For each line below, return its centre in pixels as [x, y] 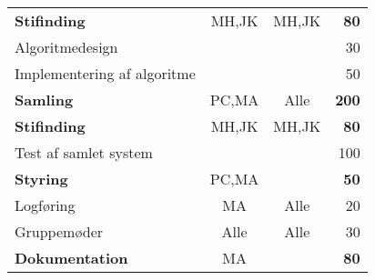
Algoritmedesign [66, 47]
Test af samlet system [84, 152]
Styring [41, 179]
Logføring [45, 205]
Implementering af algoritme [105, 73]
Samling [44, 100]
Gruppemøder [59, 231]
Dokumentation [71, 258]
